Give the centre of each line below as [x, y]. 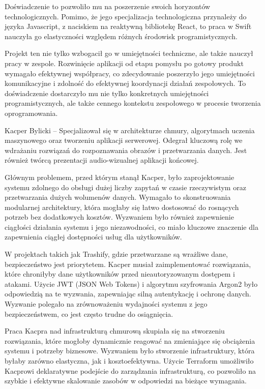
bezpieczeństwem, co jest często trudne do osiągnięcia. [89, 313]
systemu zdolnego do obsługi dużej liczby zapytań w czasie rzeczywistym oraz [125, 187]
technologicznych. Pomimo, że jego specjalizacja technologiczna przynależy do [126, 16]
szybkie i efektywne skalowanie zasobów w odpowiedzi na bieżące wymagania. [126, 381]
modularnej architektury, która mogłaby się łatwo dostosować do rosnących [122, 207]
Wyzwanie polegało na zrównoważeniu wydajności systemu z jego [106, 304]
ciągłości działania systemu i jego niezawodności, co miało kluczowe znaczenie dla [131, 227]
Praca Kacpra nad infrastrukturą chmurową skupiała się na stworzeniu [115, 331]
